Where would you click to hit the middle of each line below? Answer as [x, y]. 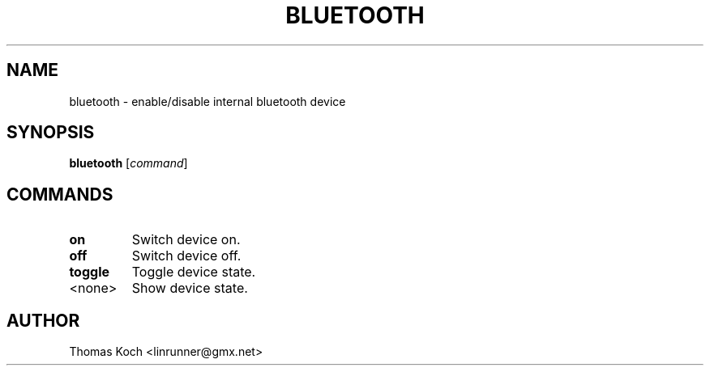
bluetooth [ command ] [128, 163]
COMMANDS [60, 194]
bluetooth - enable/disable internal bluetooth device [207, 101]
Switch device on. [186, 240]
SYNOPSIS [51, 133]
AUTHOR [43, 320]
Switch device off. [186, 256]
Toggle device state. [194, 272]
